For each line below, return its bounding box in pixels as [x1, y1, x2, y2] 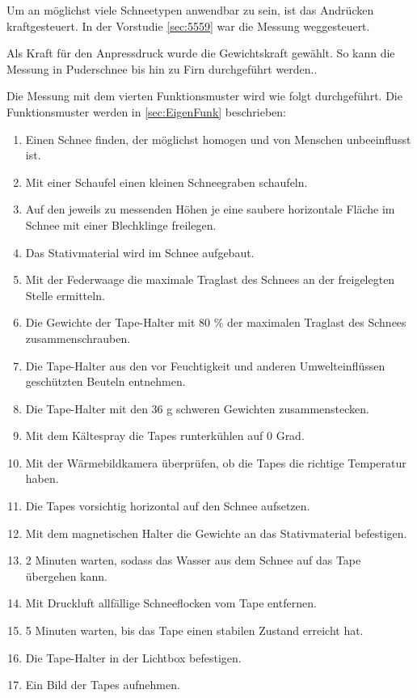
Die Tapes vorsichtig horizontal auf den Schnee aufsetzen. [25, 497, 310, 514]
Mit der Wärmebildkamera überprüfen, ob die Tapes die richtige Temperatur [25, 454, 406, 471]
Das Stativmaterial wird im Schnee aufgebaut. [25, 243, 255, 260]
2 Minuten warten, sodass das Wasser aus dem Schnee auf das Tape [25, 552, 361, 569]
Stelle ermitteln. [25, 286, 105, 303]
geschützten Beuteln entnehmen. [25, 373, 186, 390]
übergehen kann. [25, 567, 107, 584]
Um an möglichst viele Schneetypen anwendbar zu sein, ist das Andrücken [6, 2, 374, 18]
